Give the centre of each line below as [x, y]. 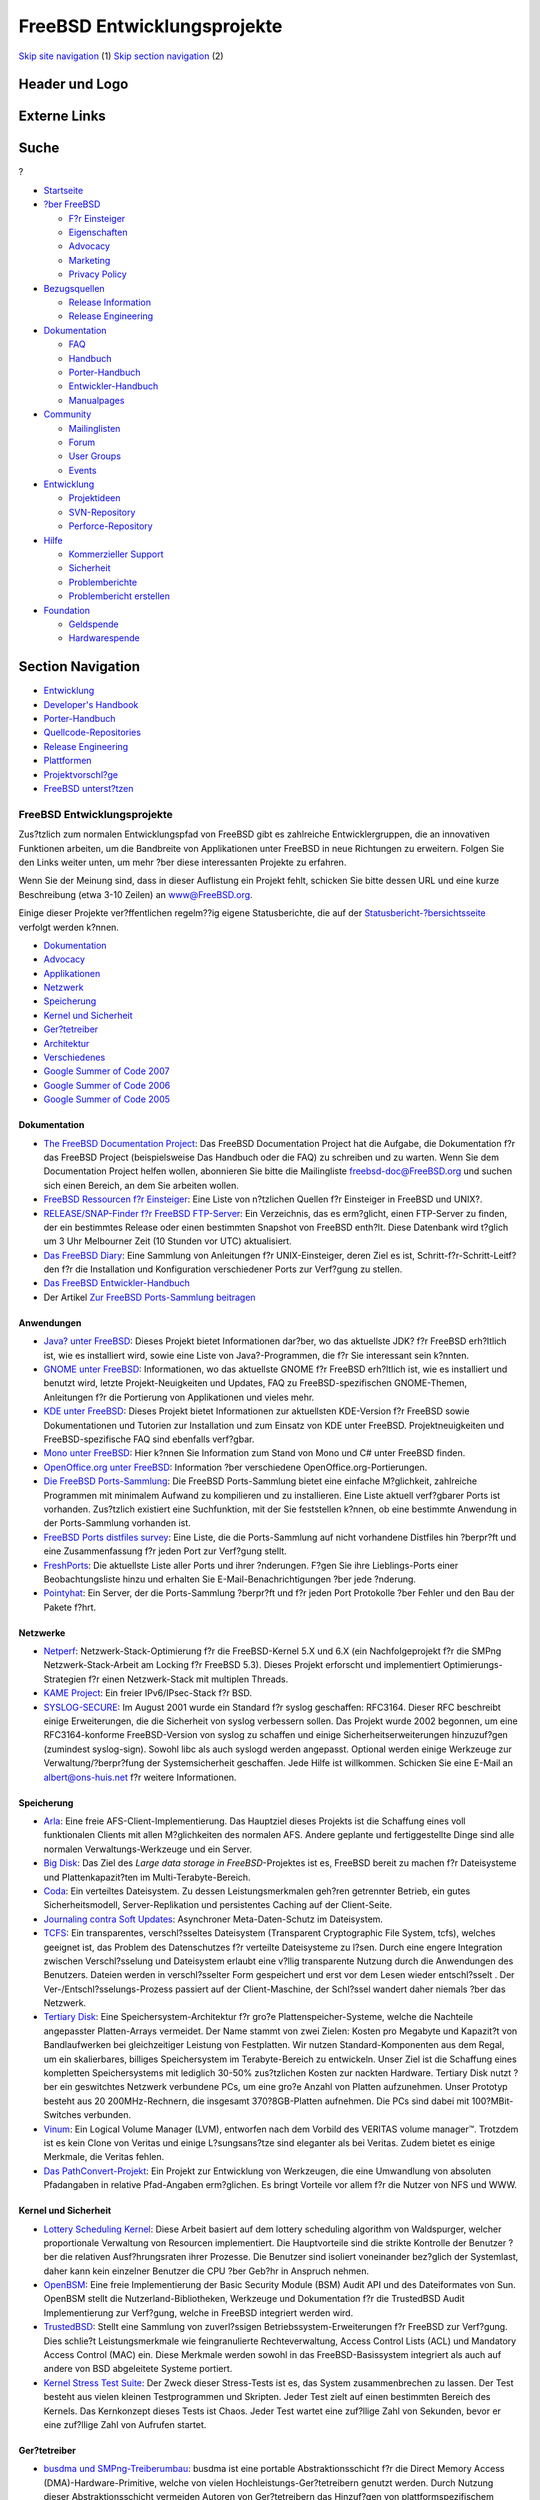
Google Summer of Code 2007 [106, 1071]
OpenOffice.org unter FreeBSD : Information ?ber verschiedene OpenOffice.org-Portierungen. [235, 1467]
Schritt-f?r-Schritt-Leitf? [466, 1255]
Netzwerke [42, 1632]
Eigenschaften [98, 232]
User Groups [95, 456]
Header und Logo [73, 84]
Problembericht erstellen [119, 596]
